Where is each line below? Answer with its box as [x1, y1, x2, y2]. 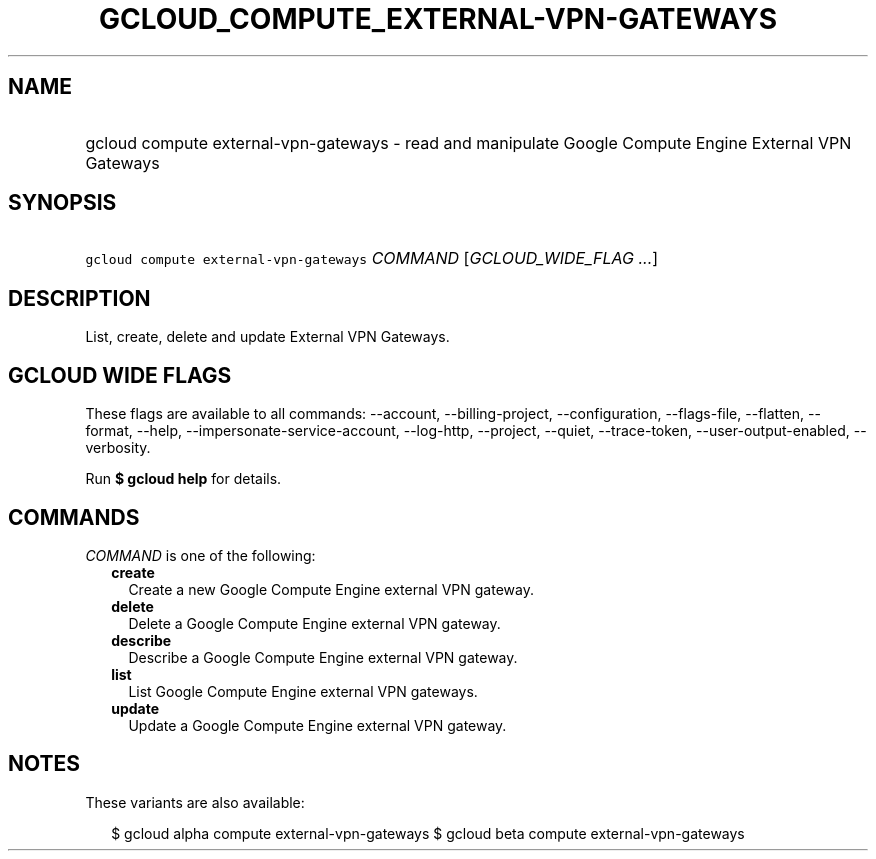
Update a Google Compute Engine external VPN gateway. [128, 716, 507, 734]
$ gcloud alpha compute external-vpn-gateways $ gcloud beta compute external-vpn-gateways [111, 824, 745, 842]
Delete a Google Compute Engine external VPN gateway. [128, 614, 501, 632]
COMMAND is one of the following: [85, 546, 316, 564]
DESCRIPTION [8, 285, 151, 311]
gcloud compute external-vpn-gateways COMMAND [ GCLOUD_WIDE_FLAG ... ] [85, 248, 659, 269]
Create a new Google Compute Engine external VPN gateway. [128, 580, 534, 598]
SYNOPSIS [8, 190, 117, 216]
